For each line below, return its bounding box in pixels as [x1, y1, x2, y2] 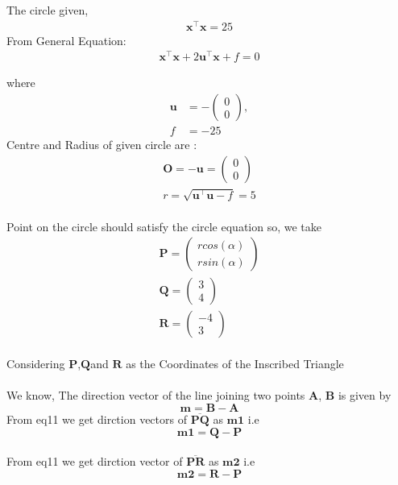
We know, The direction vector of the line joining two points [6, 387, 305, 404]
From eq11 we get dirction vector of [6, 453, 183, 470]
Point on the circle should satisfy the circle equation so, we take [6, 218, 321, 234]
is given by [338, 387, 392, 404]
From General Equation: [6, 31, 126, 48]
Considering [6, 355, 65, 372]
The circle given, [6, 2, 89, 18]
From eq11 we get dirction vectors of [6, 410, 187, 427]
